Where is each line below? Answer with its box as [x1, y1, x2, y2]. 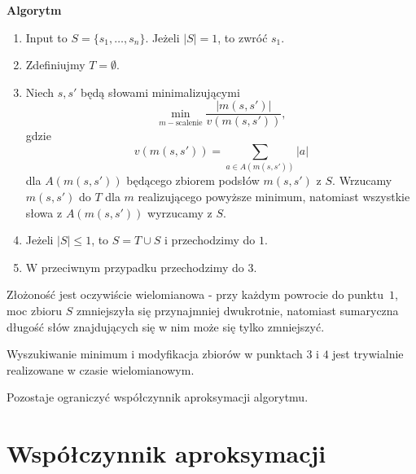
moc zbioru [7, 301, 63, 318]
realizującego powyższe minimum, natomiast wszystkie [138, 187, 410, 204]
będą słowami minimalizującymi [81, 83, 240, 100]
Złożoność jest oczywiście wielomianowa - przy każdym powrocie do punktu [7, 286, 384, 303]
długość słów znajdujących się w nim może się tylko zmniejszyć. [7, 318, 325, 335]
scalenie [175, 118, 203, 127]
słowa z [25, 204, 63, 221]
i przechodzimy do [164, 231, 256, 248]
